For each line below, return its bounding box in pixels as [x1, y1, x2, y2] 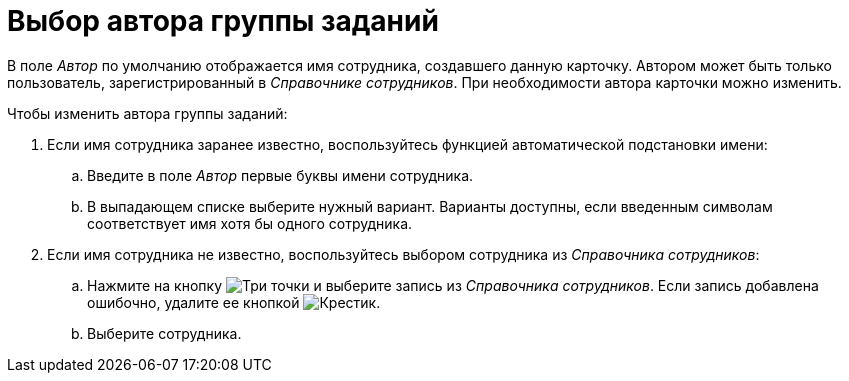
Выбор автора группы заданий [7, 4, 439, 38]
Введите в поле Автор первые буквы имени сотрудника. [87, 166, 474, 184]
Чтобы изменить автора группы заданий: [7, 104, 288, 122]
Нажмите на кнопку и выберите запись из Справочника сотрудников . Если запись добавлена [87, 276, 819, 294]
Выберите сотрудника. [87, 324, 242, 342]
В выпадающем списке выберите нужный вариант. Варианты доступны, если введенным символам [87, 197, 773, 215]
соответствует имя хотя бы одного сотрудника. [87, 214, 413, 232]
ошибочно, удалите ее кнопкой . [87, 293, 381, 311]
